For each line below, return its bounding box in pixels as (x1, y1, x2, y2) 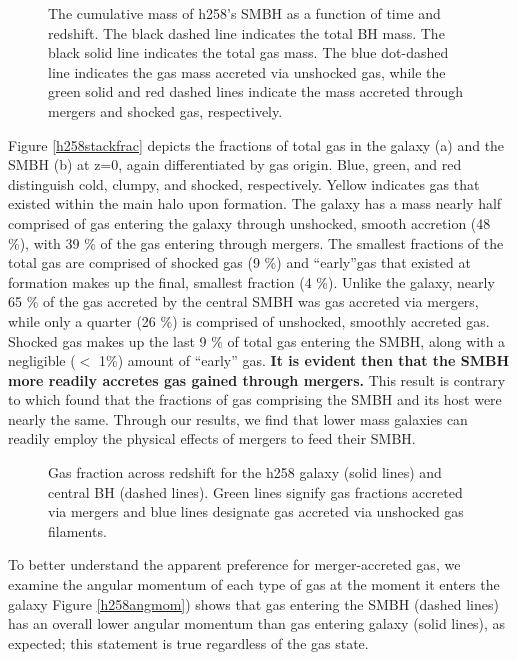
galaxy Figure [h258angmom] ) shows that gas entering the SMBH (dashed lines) (8, 593, 499, 614)
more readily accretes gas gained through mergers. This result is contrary (8, 369, 506, 390)
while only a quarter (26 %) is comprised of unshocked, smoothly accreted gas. (8, 310, 490, 331)
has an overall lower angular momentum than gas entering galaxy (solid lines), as (8, 613, 506, 634)
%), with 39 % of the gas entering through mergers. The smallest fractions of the (8, 232, 504, 253)
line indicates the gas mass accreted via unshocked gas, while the (48, 61, 446, 82)
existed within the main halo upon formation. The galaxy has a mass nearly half (8, 193, 502, 214)
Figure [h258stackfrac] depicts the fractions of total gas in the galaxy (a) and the (8, 134, 505, 155)
